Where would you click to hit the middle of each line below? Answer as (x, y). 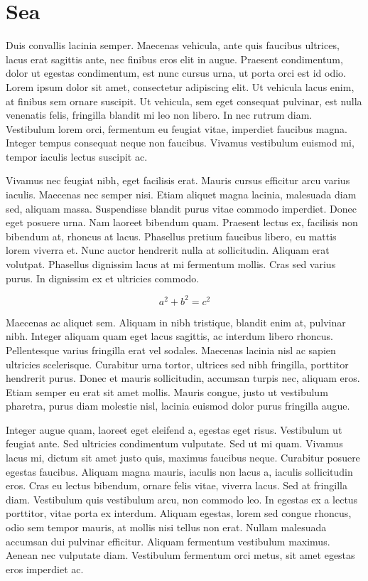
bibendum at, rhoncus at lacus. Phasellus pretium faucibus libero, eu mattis (171, 236)
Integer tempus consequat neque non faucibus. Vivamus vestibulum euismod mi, (180, 143)
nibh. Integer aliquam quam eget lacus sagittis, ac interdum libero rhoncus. (169, 336)
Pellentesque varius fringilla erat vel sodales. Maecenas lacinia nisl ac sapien (171, 350)
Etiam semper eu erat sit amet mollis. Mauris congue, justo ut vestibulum (167, 391)
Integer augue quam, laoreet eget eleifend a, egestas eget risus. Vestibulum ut (174, 429)
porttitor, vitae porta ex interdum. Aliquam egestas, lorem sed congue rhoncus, (179, 513)
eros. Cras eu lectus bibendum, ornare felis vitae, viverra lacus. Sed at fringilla (177, 485)
